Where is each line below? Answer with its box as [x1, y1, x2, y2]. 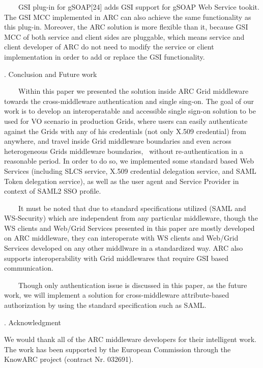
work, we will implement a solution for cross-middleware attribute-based [4, 290, 229, 300]
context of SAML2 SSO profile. [4, 186, 101, 196]
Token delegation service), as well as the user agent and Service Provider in [4, 175, 239, 186]
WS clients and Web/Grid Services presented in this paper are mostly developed [4, 222, 255, 233]
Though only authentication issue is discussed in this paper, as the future [18, 279, 247, 290]
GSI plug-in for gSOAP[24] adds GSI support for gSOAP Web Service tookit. [18, 2, 259, 12]
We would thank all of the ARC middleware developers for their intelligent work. [4, 334, 256, 345]
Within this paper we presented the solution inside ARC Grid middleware [18, 86, 249, 96]
